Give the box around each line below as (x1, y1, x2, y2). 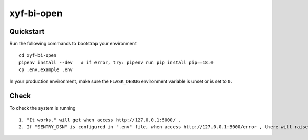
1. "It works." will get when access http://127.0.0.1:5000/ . (18, 116, 181, 123)
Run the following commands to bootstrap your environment (9, 41, 137, 47)
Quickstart (9, 27, 45, 36)
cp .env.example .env (18, 67, 73, 73)
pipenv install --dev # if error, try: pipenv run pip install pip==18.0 (18, 59, 214, 65)
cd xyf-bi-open (18, 53, 57, 58)
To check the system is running (9, 105, 76, 111)
